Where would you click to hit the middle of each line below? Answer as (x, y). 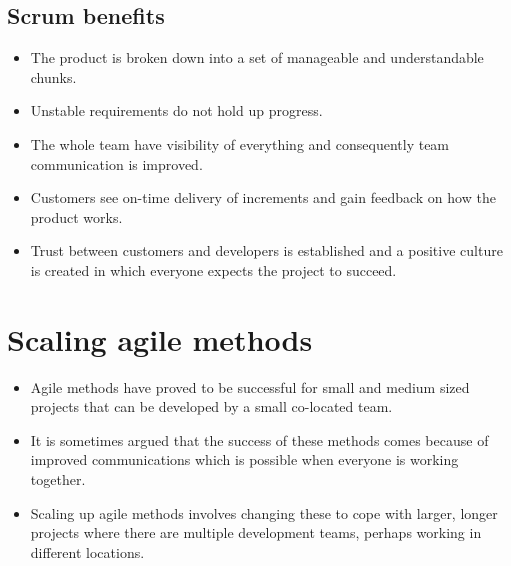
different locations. (87, 551)
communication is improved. (116, 163)
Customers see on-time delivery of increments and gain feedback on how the (263, 197)
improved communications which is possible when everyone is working (244, 459)
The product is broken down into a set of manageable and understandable (257, 57)
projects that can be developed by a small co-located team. (211, 406)
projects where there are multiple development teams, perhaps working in (256, 532)
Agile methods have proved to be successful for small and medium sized (250, 386)
